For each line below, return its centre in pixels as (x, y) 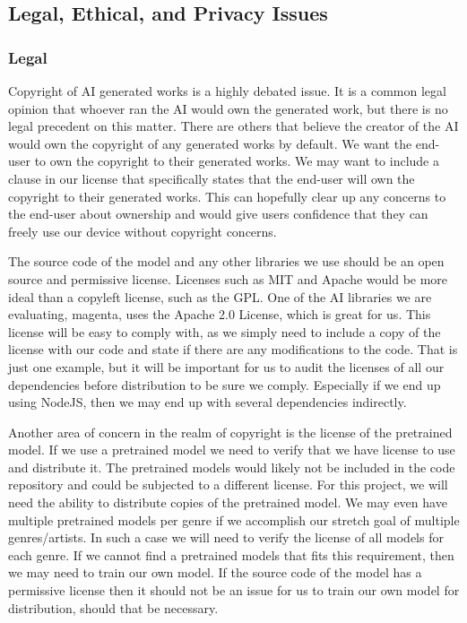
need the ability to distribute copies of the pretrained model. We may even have (228, 502)
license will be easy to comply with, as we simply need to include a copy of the (225, 331)
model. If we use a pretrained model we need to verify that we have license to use (232, 450)
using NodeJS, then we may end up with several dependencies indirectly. (208, 402)
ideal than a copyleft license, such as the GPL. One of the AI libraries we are (220, 296)
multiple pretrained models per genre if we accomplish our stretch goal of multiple (234, 519)
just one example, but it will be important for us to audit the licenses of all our (226, 366)
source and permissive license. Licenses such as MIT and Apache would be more (228, 278)
